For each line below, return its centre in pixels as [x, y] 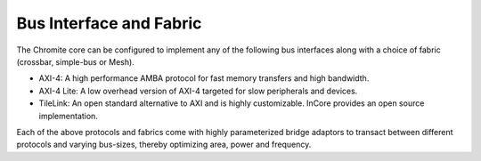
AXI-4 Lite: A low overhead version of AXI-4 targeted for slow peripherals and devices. [198, 91]
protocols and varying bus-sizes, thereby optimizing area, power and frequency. [164, 145]
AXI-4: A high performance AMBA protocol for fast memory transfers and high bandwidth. [204, 78]
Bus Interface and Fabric [109, 23]
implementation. [68, 116]
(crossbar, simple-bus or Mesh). [76, 61]
